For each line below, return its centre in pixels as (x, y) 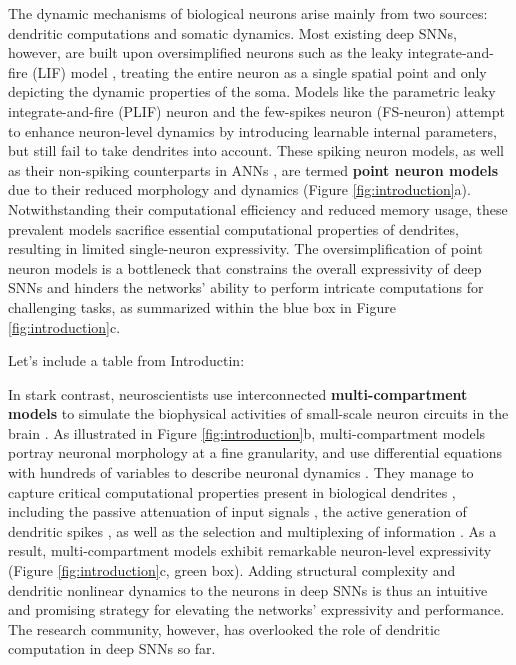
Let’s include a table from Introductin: (126, 360)
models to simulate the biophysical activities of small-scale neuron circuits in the (258, 413)
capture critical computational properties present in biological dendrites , (232, 491)
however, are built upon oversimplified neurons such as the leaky (206, 52)
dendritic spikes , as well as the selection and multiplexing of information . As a (252, 530)
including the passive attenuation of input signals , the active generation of (237, 511)
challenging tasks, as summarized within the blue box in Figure (202, 306)
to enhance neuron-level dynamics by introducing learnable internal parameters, (252, 130)
